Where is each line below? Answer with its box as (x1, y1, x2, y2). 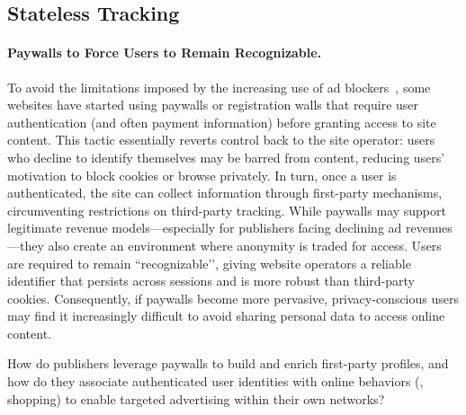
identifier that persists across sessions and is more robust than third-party (7, 271, 416, 290)
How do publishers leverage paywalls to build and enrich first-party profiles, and (7, 354, 449, 373)
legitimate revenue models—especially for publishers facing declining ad (7, 218, 402, 237)
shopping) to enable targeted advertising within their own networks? (7, 389, 385, 408)
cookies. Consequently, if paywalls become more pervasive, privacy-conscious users (7, 288, 459, 307)
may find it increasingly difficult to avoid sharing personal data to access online (7, 306, 445, 325)
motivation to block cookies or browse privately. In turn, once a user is (7, 165, 397, 184)
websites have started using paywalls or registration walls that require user (7, 95, 419, 114)
